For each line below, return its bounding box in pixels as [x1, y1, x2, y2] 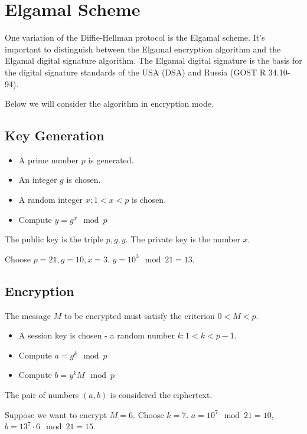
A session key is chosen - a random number [18, 329, 175, 341]
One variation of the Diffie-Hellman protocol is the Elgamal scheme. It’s [5, 31, 265, 44]
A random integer [18, 193, 83, 206]
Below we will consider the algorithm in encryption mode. [5, 97, 214, 110]
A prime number [18, 153, 79, 166]
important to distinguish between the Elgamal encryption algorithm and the [5, 42, 281, 55]
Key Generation [5, 126, 104, 144]
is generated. [88, 153, 134, 166]
